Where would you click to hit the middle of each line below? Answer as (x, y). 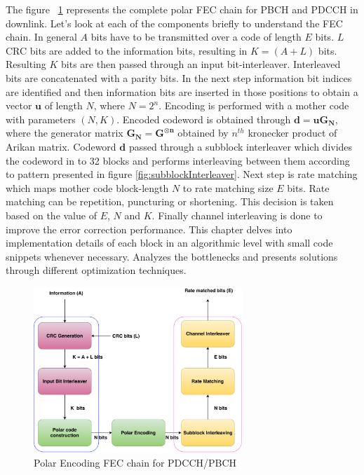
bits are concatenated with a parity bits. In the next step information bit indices (179, 77)
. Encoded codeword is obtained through (204, 119)
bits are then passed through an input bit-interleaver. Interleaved (201, 64)
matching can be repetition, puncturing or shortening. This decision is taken (170, 201)
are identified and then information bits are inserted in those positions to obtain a (182, 91)
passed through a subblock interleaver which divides (241, 146)
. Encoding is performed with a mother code (254, 105)
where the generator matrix (65, 133)
